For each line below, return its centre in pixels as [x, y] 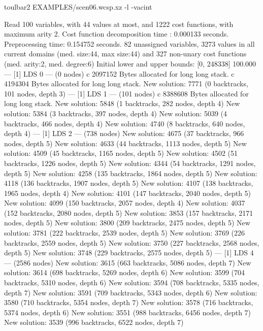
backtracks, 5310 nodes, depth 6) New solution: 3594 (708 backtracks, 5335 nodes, [132, 283]
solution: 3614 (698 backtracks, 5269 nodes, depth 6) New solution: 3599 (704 [125, 272]
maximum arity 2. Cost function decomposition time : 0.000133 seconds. [117, 34]
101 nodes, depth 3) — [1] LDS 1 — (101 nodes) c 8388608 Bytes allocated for [126, 93]
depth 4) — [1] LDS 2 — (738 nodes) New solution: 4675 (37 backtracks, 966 [124, 133]
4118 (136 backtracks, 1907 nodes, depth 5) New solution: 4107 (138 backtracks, [129, 183]
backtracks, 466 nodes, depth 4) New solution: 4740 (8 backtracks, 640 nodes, [125, 123]
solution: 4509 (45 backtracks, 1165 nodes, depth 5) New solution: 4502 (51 [121, 153]
